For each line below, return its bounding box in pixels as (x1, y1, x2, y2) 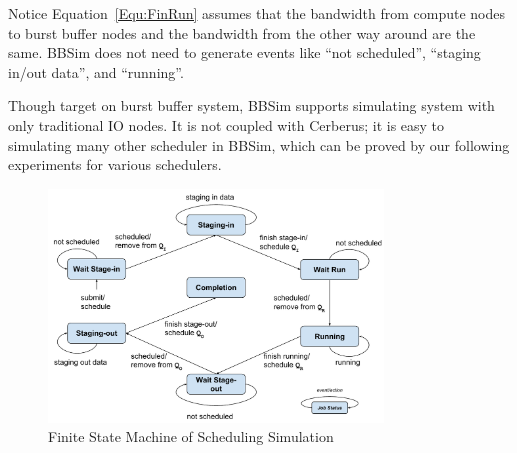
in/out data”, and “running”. (8, 61, 184, 82)
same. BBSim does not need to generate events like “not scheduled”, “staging (8, 42, 481, 63)
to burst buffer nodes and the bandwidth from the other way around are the (8, 22, 476, 43)
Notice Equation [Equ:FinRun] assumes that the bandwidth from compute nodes (8, 3, 506, 23)
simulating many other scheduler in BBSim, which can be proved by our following (8, 134, 510, 155)
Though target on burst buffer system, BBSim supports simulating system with (8, 95, 495, 116)
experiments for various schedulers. (8, 154, 222, 175)
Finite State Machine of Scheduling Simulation (48, 426, 334, 447)
